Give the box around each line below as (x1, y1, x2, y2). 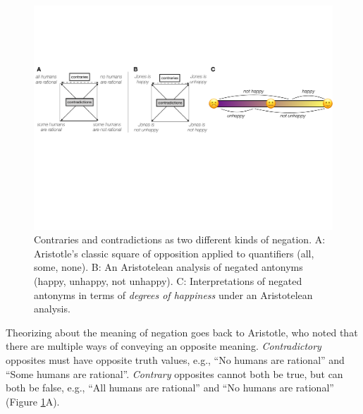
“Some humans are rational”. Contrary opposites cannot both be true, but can (6, 366, 343, 381)
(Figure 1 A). (6, 394, 60, 408)
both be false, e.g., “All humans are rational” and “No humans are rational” (6, 380, 334, 395)
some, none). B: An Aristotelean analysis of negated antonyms (34, 260, 303, 274)
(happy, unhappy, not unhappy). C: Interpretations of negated (34, 273, 302, 288)
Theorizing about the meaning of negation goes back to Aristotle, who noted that (6, 324, 358, 339)
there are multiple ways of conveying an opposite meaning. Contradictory (6, 339, 321, 353)
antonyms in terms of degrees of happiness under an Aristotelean (34, 287, 313, 302)
